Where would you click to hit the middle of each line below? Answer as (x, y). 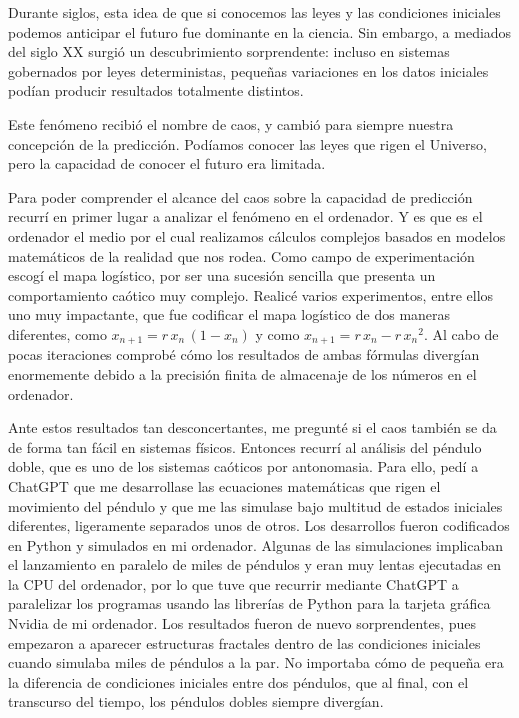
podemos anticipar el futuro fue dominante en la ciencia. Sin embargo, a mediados (260, 31)
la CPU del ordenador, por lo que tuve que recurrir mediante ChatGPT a (233, 583)
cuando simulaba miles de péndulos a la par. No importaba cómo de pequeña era (256, 662)
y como (277, 333)
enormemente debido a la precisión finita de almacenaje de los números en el (242, 373)
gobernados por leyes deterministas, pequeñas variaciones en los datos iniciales (248, 70)
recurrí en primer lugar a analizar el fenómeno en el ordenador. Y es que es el (245, 216)
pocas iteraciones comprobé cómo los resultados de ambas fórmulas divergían (244, 354)
